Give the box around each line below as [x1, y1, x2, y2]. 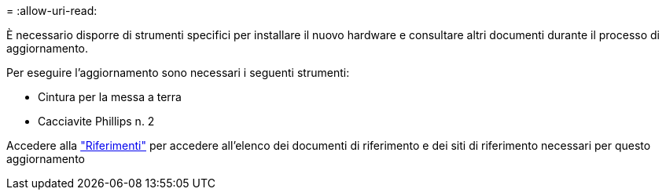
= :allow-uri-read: [6, 4, 98, 17]
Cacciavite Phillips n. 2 [38, 114, 155, 128]
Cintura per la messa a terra [38, 90, 182, 103]
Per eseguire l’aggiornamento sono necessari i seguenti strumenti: [6, 66, 350, 79]
